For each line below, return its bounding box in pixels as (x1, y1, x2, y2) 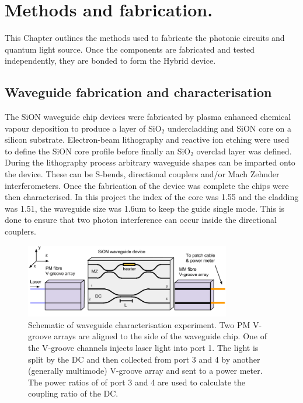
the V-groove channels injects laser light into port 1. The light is (28, 342, 259, 354)
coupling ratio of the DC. (28, 387, 119, 399)
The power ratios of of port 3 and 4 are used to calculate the (28, 376, 246, 388)
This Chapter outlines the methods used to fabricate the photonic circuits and (5, 32, 285, 44)
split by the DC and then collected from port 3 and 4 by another (28, 353, 260, 365)
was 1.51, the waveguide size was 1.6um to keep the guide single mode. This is (5, 202, 285, 214)
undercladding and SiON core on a (167, 122, 291, 134)
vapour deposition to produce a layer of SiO (5, 122, 162, 134)
